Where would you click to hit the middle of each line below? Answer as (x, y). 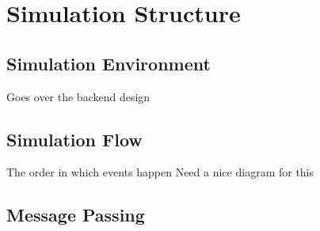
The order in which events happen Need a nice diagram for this (160, 172)
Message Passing (76, 215)
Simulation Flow (74, 139)
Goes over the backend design (78, 96)
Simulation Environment (109, 63)
